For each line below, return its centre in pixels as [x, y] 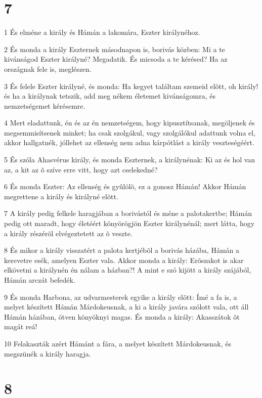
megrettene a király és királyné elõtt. [61, 196]
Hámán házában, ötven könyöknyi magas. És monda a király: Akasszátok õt [122, 316]
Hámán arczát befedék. [40, 280]
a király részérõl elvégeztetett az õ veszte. [68, 233]
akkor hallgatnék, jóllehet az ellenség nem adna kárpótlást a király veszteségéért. [129, 142]
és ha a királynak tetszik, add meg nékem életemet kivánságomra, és [110, 96]
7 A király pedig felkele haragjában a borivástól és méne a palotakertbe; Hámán [128, 213]
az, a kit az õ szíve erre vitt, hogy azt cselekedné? [81, 169]
